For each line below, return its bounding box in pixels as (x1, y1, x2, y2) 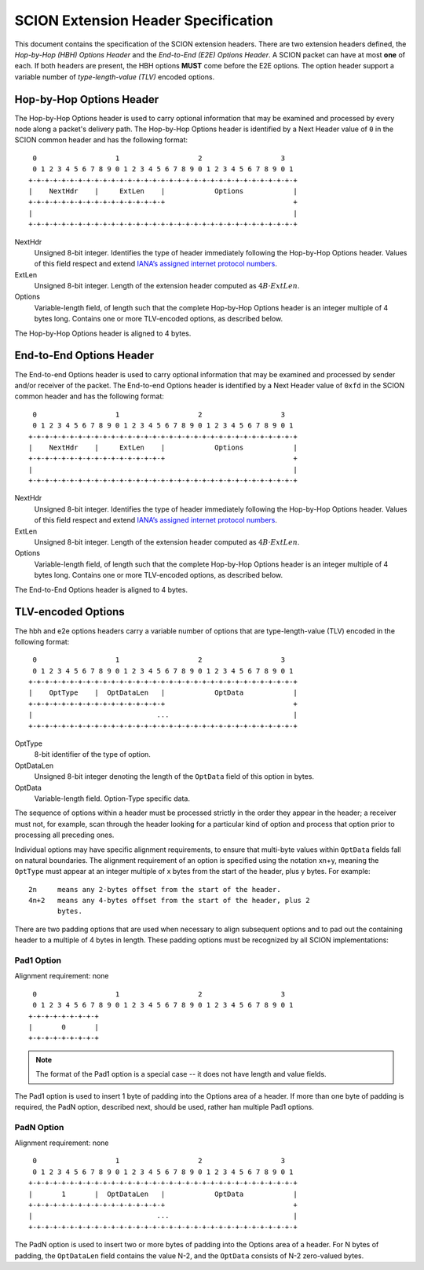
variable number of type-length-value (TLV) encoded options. (14, 72, 215, 82)
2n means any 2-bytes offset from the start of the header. (28, 885, 282, 894)
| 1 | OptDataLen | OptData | (28, 1189, 298, 1198)
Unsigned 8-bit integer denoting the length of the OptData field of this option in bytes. (34, 772, 314, 781)
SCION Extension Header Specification (14, 12, 274, 29)
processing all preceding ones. (14, 830, 115, 840)
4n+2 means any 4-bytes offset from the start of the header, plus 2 (28, 896, 310, 905)
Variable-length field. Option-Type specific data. (34, 794, 190, 803)
